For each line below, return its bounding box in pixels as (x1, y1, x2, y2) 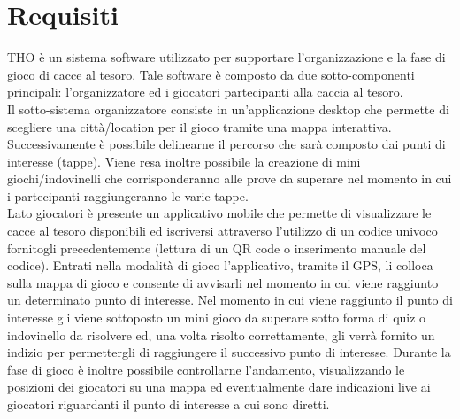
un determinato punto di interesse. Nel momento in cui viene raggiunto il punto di (7, 291, 453, 309)
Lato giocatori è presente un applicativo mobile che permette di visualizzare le (7, 204, 432, 222)
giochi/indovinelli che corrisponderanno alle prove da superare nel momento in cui (7, 169, 452, 188)
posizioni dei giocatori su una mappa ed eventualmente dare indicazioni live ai (7, 377, 431, 396)
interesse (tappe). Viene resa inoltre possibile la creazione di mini (7, 151, 361, 170)
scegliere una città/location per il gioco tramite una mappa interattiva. (7, 117, 392, 136)
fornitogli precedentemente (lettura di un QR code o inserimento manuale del (7, 238, 426, 257)
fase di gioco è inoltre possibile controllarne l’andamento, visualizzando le (7, 360, 405, 378)
